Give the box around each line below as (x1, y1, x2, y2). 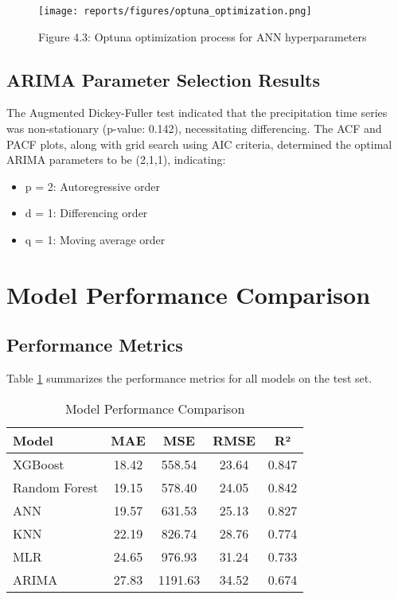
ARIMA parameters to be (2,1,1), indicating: (6, 151, 226, 168)
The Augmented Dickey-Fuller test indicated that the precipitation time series (6, 104, 388, 121)
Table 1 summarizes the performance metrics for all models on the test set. (6, 370, 373, 387)
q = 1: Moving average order (25, 231, 166, 248)
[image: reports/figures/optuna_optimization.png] (38, 6, 312, 17)
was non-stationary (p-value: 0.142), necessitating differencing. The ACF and (6, 120, 382, 137)
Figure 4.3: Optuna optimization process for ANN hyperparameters (38, 28, 367, 45)
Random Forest (13, 477, 99, 496)
